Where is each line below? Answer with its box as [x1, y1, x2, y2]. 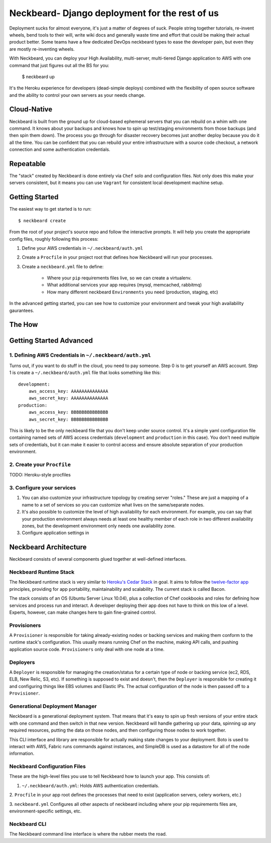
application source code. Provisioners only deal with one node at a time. [9, 646, 165, 652]
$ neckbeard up [22, 73, 55, 80]
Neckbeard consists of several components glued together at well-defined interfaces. [9, 556, 187, 562]
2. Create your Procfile [9, 461, 71, 468]
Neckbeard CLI [9, 820, 47, 827]
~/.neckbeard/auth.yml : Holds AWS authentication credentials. [22, 782, 160, 788]
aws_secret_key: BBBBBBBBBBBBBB [28, 416, 108, 422]
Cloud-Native [9, 105, 53, 114]
